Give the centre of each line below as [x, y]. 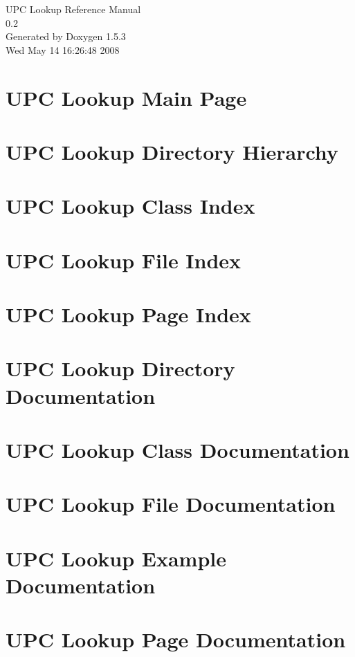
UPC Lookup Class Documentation [177, 450]
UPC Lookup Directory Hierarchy [172, 151]
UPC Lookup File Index [124, 260]
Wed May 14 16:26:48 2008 [63, 49]
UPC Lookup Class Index [130, 206]
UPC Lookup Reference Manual [73, 9]
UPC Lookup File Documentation [171, 504]
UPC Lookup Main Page [126, 97]
